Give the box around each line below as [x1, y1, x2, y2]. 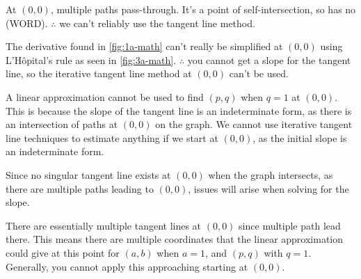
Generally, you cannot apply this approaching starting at [6, 259, 248, 273]
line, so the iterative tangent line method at [6, 66, 192, 81]
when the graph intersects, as [208, 167, 333, 182]
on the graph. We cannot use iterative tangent [155, 117, 353, 131]
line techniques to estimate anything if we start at [6, 130, 218, 145]
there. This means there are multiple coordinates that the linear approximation [6, 232, 344, 246]
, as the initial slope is [252, 130, 347, 145]
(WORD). [6, 15, 48, 30]
